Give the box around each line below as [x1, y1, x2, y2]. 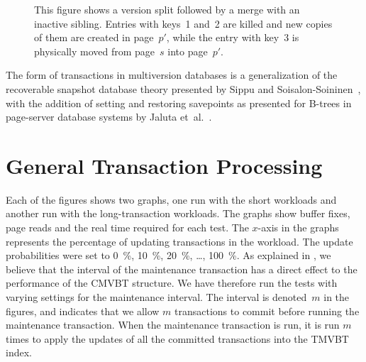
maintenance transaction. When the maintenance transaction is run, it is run [6, 317, 340, 332]
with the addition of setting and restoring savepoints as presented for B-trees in [6, 95, 352, 110]
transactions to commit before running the [174, 303, 360, 318]
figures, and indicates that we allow [6, 303, 160, 318]
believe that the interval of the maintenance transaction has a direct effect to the [6, 261, 357, 276]
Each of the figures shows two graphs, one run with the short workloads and [6, 192, 337, 207]
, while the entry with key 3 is [166, 30, 299, 45]
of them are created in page [34, 30, 154, 45]
